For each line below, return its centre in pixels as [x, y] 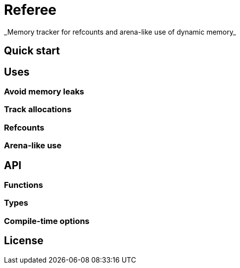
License [24, 241]
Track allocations [38, 110]
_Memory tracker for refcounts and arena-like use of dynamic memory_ [120, 32]
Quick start [32, 51]
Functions [24, 185]
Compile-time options [47, 221]
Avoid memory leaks [44, 92]
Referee [30, 10]
